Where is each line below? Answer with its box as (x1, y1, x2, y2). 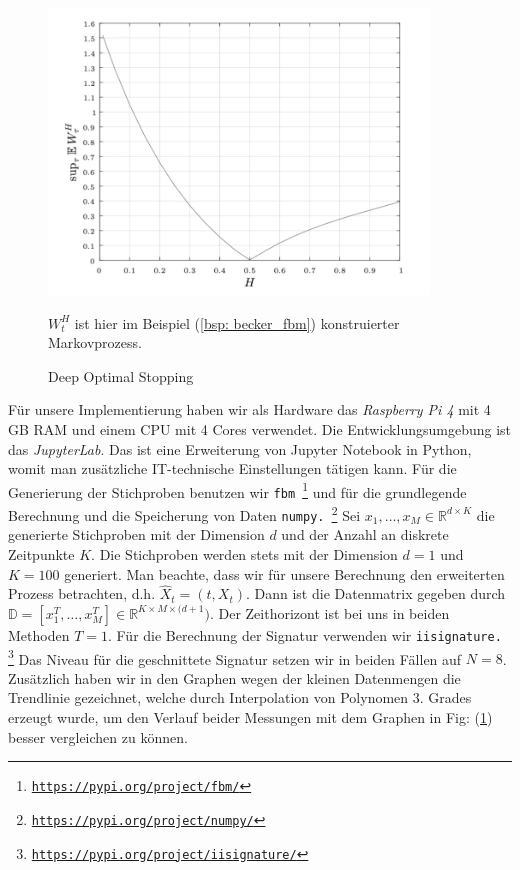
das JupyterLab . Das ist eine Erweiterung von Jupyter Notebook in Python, (8, 438, 472, 459)
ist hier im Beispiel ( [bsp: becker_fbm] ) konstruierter (74, 312, 400, 333)
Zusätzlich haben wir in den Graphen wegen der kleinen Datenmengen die (8, 667, 461, 688)
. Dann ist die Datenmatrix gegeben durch (245, 583, 506, 604)
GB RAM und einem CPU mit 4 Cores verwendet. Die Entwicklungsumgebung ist (8, 418, 512, 439)
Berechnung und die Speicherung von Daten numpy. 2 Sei (8, 502, 361, 525)
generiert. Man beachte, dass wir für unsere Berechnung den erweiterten (64, 563, 505, 584)
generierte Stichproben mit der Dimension (8, 524, 265, 545)
